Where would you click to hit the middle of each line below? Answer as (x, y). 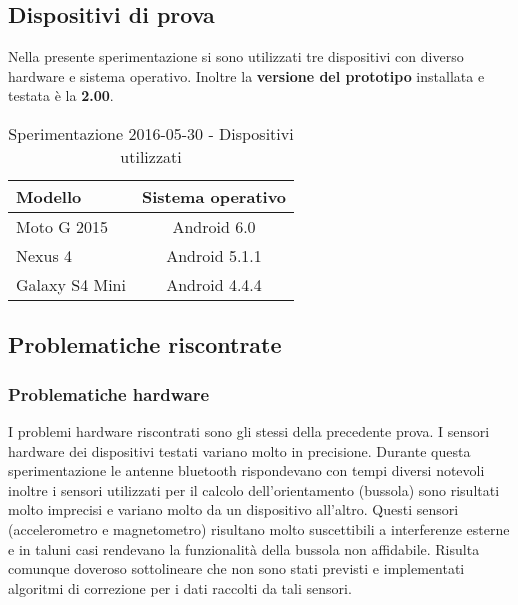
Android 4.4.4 (214, 284)
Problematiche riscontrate (145, 344)
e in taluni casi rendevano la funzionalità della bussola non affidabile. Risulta (244, 548)
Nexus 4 (44, 255)
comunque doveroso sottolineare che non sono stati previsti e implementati (236, 568)
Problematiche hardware (109, 393)
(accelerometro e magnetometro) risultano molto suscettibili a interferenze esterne (259, 528)
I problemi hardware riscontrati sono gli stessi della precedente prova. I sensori (249, 430)
